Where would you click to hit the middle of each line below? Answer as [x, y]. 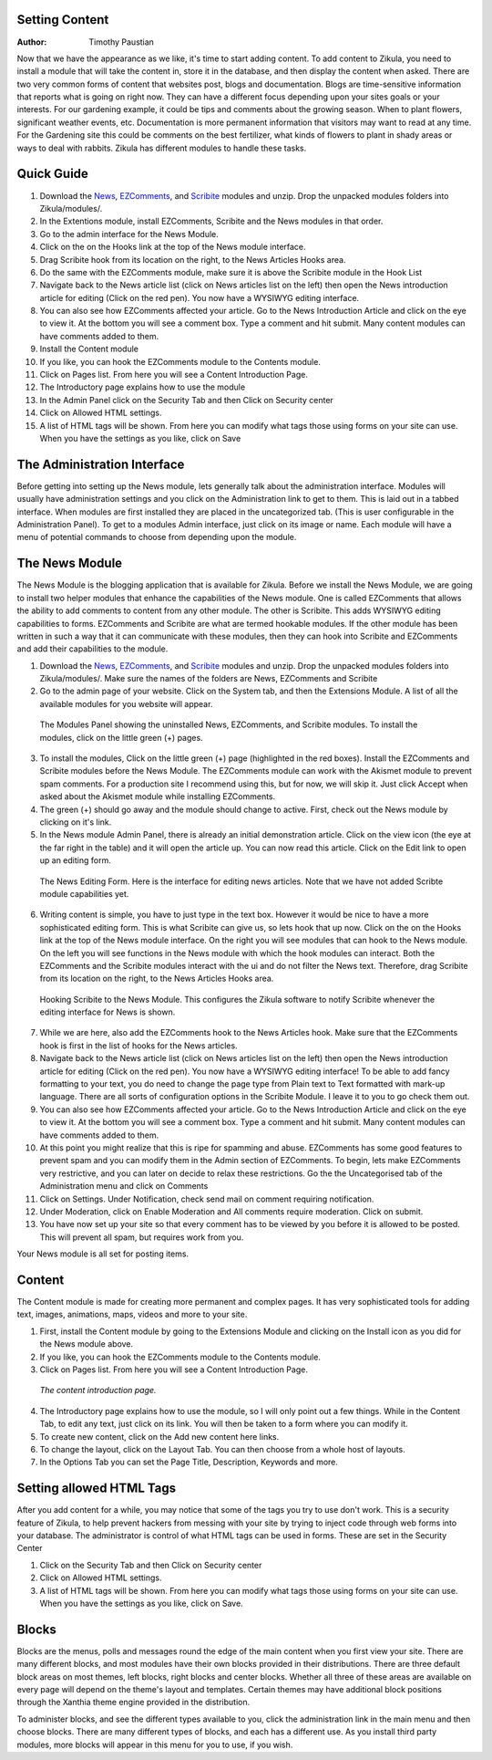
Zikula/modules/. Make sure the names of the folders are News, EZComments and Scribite [209, 679]
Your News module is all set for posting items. [103, 1254]
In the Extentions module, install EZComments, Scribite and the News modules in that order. [211, 221]
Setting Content [63, 20]
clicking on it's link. [76, 822]
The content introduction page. [98, 1390]
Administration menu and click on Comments [124, 1186]
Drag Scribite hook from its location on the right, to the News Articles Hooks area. [193, 259]
